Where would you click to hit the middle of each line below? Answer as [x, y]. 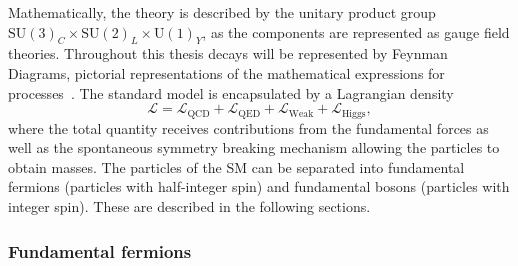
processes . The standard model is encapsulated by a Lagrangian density [231, 92]
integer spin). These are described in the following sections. [189, 206]
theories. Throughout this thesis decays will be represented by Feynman [228, 53]
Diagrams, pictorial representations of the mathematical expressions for [226, 72]
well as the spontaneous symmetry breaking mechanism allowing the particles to [254, 147]
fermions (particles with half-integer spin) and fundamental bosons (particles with [259, 186]
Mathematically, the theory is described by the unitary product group [222, 12]
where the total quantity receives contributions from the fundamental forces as [248, 127]
